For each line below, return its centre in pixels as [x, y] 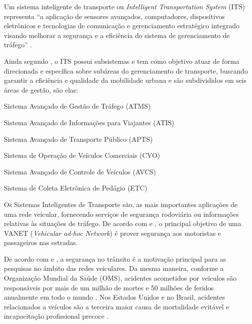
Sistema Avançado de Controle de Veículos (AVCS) [80, 171]
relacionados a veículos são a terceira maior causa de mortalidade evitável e [116, 306]
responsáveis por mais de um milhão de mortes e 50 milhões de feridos [109, 287]
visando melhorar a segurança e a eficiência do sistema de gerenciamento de [117, 35]
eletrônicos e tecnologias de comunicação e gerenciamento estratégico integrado [122, 26]
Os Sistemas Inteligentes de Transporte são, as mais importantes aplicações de [121, 204]
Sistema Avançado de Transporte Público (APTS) [78, 139]
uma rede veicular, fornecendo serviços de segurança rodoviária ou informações [121, 214]
